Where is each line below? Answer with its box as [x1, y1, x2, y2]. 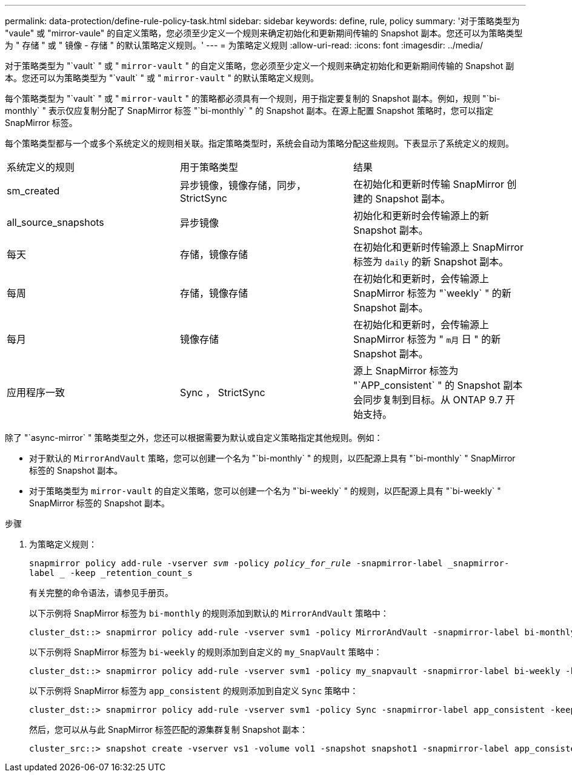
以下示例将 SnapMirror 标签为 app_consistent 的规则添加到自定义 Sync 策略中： [29, 686, 359, 696]
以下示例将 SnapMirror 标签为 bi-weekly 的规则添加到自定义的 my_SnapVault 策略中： [29, 647, 382, 657]
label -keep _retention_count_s [29, 568, 193, 578]
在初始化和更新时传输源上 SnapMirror [353, 241, 524, 253]
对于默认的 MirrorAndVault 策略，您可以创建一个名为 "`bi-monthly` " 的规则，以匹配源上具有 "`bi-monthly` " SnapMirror [29, 453, 516, 463]
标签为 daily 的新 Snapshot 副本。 [353, 256, 509, 268]
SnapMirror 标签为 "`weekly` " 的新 [353, 287, 511, 299]
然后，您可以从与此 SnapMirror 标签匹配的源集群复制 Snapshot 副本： [29, 724, 308, 735]
